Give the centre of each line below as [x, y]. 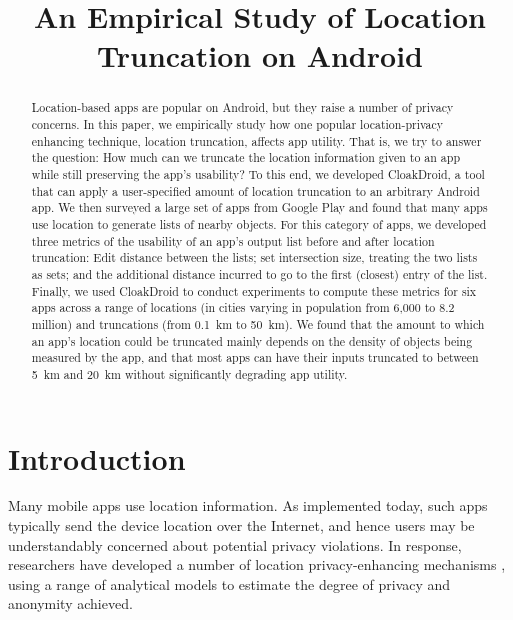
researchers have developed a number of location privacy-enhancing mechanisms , [257, 564]
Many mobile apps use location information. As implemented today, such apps [248, 505]
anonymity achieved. [70, 603]
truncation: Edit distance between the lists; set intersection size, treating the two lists [254, 257]
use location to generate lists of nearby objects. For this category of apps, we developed [259, 223]
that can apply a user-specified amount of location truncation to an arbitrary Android [255, 190]
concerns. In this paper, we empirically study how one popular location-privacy [237, 124]
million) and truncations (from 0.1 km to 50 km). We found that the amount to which [258, 323]
